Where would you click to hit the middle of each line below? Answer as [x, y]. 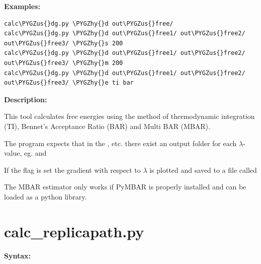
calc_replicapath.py [74, 231]
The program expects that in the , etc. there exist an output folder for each [120, 143]
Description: [26, 99]
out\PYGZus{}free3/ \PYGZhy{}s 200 [64, 43]
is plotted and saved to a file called [203, 170]
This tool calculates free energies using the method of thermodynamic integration [129, 116]
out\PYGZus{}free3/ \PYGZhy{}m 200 [64, 63]
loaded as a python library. [46, 196]
